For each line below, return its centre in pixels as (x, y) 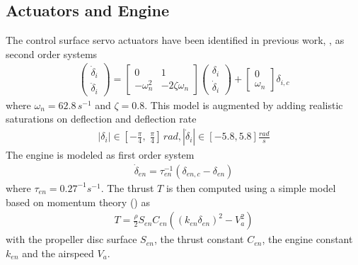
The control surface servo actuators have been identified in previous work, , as (175, 40)
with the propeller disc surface (71, 239)
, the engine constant (307, 239)
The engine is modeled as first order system (100, 155)
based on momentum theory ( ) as (78, 202)
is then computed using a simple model (251, 187)
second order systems (52, 53)
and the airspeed (58, 253)
